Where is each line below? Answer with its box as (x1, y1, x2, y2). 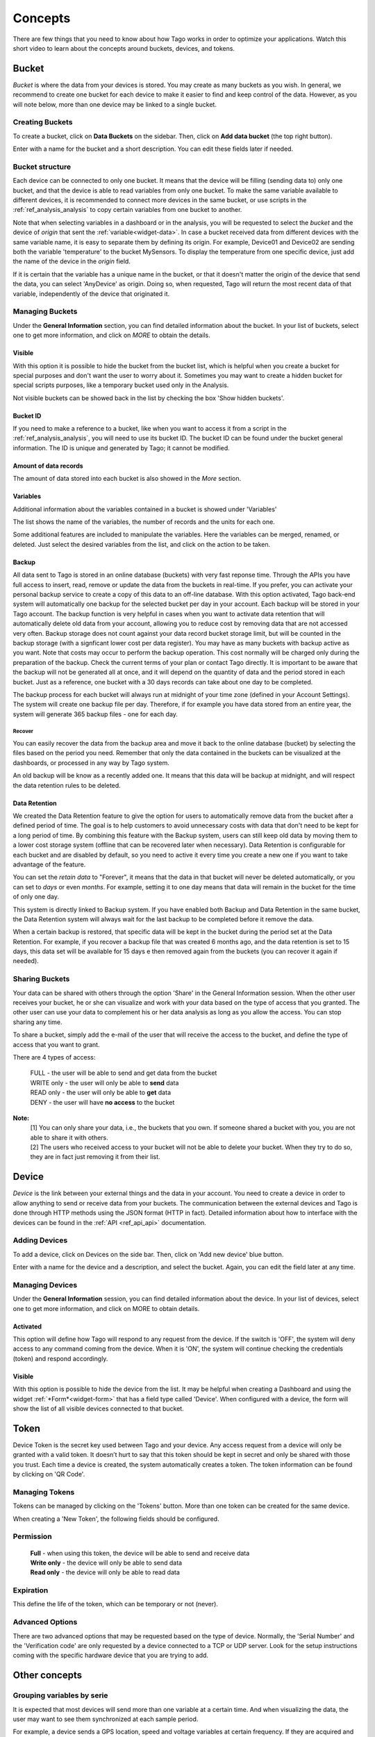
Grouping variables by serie (12, 1690, 108, 1700)
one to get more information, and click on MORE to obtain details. (12, 1304, 200, 1312)
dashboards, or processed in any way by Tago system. (12, 758, 169, 767)
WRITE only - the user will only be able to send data (30, 1078, 179, 1087)
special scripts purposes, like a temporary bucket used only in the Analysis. (12, 381, 229, 389)
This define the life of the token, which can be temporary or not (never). (12, 1600, 219, 1608)
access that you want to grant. (12, 1040, 100, 1048)
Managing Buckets (12, 306, 78, 316)
